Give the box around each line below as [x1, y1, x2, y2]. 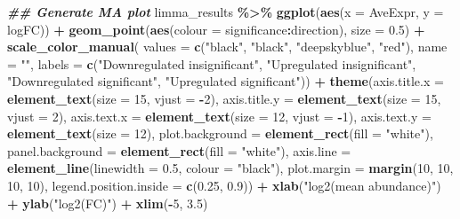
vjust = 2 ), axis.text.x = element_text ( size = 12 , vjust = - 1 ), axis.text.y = [7, 106, 432, 125]
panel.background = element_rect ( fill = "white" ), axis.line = [7, 141, 351, 160]
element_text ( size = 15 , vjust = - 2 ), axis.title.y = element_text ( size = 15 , [7, 89, 441, 107]
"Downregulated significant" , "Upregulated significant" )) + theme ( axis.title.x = [7, 72, 444, 90]
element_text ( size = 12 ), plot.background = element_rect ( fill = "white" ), [7, 124, 433, 143]
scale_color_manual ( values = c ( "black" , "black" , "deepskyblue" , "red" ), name [7, 37, 448, 56]
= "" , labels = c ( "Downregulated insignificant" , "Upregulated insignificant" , [7, 54, 416, 73]
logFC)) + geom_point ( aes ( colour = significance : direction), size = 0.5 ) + [7, 20, 425, 38]
